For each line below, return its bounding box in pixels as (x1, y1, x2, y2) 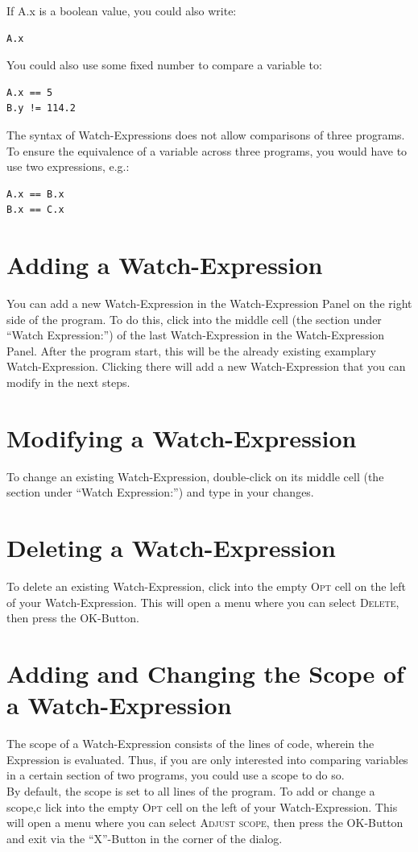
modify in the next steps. (6, 374, 130, 391)
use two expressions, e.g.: (6, 158, 130, 175)
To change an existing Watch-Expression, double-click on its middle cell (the (6, 468, 384, 484)
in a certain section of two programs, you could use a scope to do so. (6, 767, 345, 783)
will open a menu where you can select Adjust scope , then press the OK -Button (6, 814, 404, 831)
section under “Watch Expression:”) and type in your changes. (6, 484, 314, 501)
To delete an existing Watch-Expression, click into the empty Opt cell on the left (6, 578, 406, 595)
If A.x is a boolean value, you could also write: (6, 2, 237, 19)
